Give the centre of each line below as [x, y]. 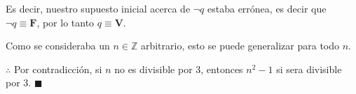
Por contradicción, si [58, 69]
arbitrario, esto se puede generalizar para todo [240, 46]
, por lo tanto [66, 22]
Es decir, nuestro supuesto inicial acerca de [98, 8]
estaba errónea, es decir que [267, 8]
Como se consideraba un [58, 46]
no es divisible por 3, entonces [179, 69]
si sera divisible [309, 69]
